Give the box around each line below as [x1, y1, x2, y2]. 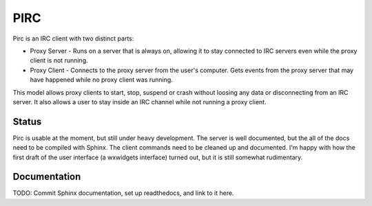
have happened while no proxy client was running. [30, 76, 174, 84]
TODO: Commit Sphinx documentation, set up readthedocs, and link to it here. [12, 189, 234, 197]
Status [12, 115, 42, 127]
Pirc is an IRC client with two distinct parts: [12, 34, 134, 43]
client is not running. [30, 56, 89, 65]
